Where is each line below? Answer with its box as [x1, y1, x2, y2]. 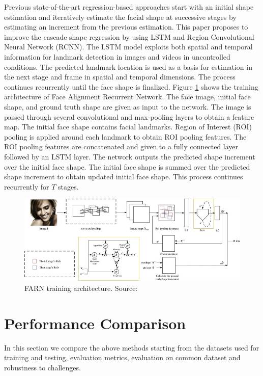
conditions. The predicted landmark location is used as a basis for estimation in [4, 61, 252, 72]
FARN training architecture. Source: [24, 282, 138, 293]
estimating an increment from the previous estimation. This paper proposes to [4, 21, 248, 32]
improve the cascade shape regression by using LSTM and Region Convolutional [4, 31, 254, 42]
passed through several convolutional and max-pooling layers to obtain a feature [4, 111, 254, 122]
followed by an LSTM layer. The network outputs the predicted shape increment [4, 151, 255, 162]
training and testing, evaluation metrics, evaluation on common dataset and [4, 352, 241, 363]
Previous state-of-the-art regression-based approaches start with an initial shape [4, 2, 254, 12]
